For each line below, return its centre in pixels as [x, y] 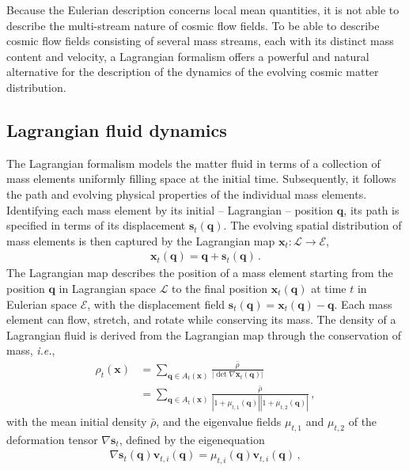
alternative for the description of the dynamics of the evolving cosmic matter [193, 72]
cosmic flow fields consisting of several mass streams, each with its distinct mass [200, 41]
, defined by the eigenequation [192, 439]
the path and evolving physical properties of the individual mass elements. [187, 194]
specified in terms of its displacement [96, 225]
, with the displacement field [156, 304]
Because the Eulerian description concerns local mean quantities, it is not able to [203, 9]
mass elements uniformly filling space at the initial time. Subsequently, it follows [201, 179]
